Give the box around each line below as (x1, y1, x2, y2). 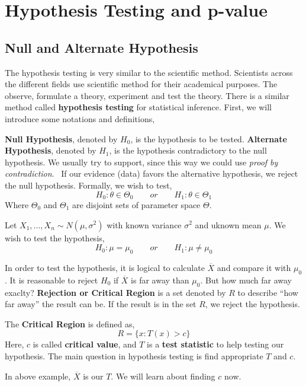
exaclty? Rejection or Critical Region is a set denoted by (5, 286, 226, 298)
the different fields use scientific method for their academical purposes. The (5, 78, 278, 90)
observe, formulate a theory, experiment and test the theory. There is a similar (5, 89, 289, 101)
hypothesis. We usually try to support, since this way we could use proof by (5, 155, 278, 168)
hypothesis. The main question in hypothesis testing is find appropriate (5, 349, 263, 362)
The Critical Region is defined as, (5, 317, 135, 330)
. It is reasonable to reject (5, 273, 98, 286)
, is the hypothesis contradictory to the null (109, 144, 267, 157)
